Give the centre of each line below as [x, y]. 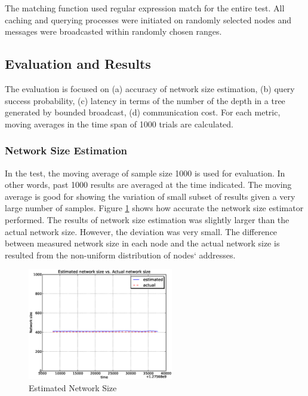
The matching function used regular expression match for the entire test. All [145, 8]
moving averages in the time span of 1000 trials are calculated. [119, 124]
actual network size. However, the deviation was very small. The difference [141, 231]
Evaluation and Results [78, 64]
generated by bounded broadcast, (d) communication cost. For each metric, [143, 112]
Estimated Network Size [73, 387]
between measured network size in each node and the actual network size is [142, 243]
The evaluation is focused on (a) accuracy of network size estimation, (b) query [150, 88]
